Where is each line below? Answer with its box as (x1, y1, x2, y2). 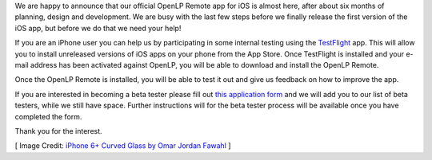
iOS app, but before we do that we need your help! (14, 23, 182, 33)
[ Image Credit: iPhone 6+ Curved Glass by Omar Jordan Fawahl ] (14, 141, 231, 150)
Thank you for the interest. (14, 126, 103, 135)
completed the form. (14, 111, 82, 121)
